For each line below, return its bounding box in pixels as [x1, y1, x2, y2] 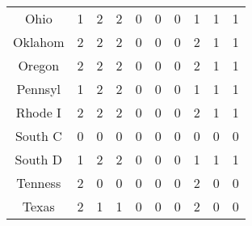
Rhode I [15, 103, 61, 122]
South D [15, 150, 63, 168]
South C [15, 126, 62, 145]
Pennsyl [16, 79, 61, 98]
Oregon [18, 56, 60, 75]
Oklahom [13, 32, 65, 51]
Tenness [16, 173, 61, 192]
